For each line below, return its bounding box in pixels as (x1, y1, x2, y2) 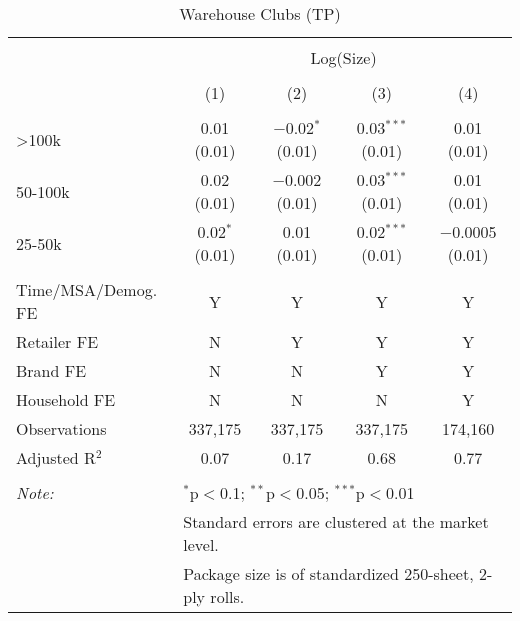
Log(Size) (310, 46, 377, 69)
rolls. (210, 585, 245, 608)
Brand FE (16, 359, 87, 382)
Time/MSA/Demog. (16, 278, 158, 301)
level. (183, 533, 219, 556)
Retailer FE (16, 330, 99, 353)
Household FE (16, 388, 116, 411)
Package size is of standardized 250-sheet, (183, 562, 474, 585)
